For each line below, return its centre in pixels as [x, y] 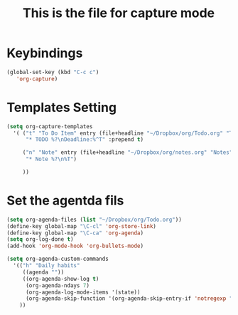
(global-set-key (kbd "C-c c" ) [53, 72]
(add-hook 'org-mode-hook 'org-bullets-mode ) [75, 246]
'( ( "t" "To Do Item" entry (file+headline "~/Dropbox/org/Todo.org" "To [124, 133]
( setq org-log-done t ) [40, 239]
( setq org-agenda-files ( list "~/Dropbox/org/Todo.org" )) [94, 220]
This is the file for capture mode [119, 13]
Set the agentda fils [65, 201]
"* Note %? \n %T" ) [51, 159]
